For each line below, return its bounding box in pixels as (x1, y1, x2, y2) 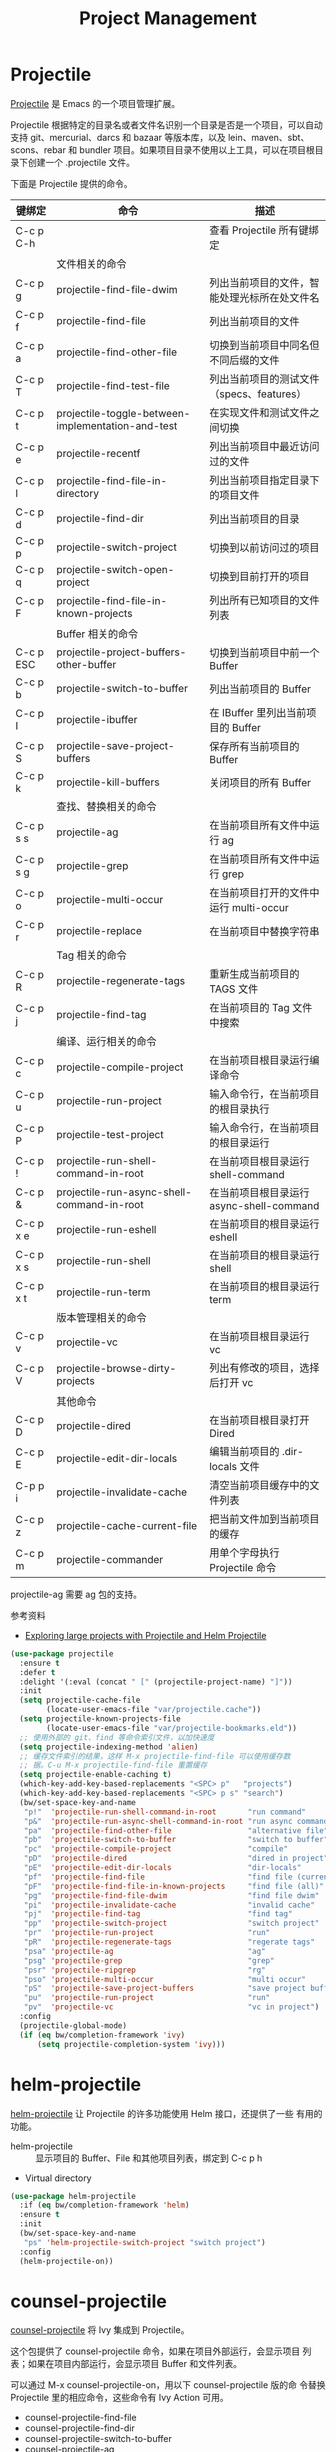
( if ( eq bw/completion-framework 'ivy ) (19, 2030, 186, 2040)
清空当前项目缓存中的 (209, 1478, 310, 1492)
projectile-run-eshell (56, 1222, 157, 1236)
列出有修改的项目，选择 (209, 1360, 320, 1374)
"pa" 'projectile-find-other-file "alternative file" (23, 1825, 329, 1836)
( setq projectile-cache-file (19, 1695, 141, 1706)
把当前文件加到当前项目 (209, 1512, 320, 1526)
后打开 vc (209, 1375, 254, 1389)
